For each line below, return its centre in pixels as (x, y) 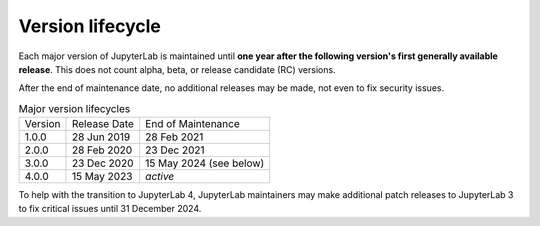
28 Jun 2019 (101, 137)
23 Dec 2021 (175, 150)
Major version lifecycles (74, 108)
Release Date (103, 124)
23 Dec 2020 (102, 163)
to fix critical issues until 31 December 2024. (110, 209)
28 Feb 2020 (102, 150)
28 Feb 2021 (174, 137)
